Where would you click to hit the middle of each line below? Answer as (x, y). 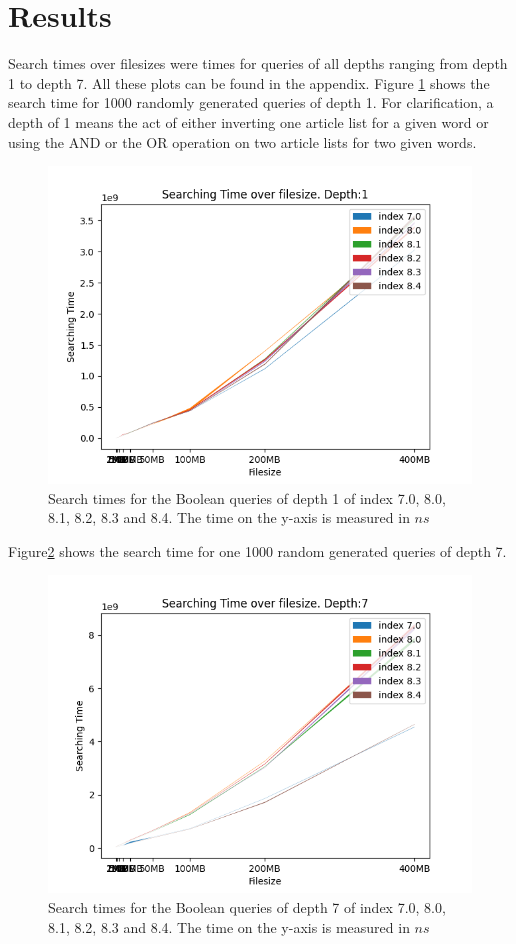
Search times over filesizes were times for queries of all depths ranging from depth (258, 63)
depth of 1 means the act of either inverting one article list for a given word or (248, 121)
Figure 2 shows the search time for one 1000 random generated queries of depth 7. (257, 550)
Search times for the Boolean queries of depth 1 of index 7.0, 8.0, (247, 497)
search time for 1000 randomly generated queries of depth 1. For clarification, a (251, 102)
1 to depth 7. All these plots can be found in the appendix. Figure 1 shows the (249, 82)
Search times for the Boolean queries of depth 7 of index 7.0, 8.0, (247, 907)
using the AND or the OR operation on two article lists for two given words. (242, 141)
